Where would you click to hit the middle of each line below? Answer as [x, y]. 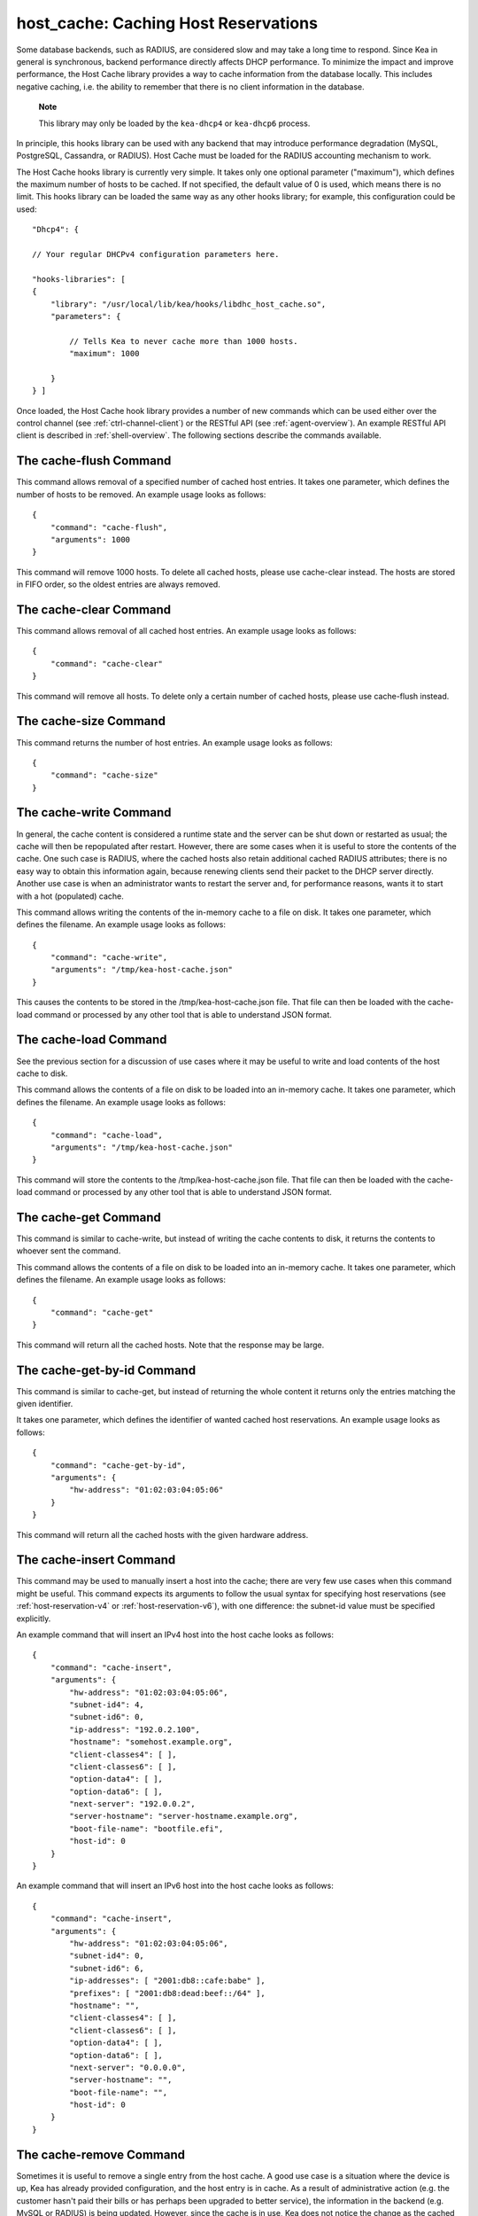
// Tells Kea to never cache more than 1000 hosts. [184, 341]
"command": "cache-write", [109, 958]
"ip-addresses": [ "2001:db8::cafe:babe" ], [167, 1981]
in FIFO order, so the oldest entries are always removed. [118, 584]
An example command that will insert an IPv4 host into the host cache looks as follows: [175, 1635]
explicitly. [34, 1619]
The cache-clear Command [94, 609]
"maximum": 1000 [104, 354]
